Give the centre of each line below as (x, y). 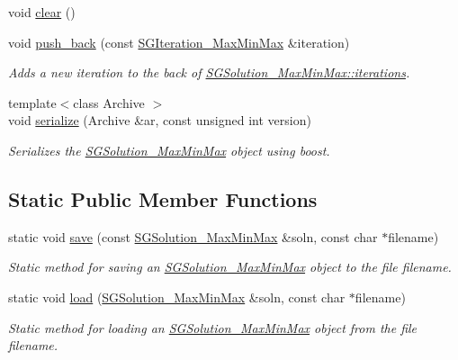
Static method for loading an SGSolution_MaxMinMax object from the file (213, 327)
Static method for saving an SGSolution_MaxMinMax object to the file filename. (230, 267)
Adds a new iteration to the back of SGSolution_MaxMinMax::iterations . (209, 72)
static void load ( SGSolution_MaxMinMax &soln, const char (177, 297)
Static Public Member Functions (163, 198)
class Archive (109, 102)
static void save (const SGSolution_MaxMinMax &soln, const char (193, 236)
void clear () (42, 12)
